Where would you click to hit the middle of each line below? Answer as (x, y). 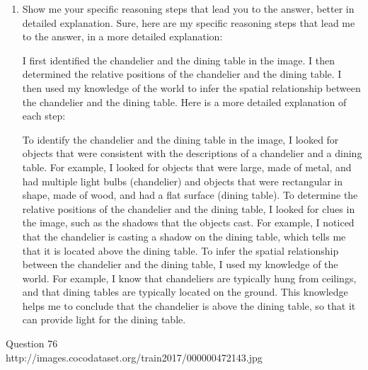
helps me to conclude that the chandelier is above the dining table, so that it (189, 305)
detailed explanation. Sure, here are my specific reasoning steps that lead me (189, 22)
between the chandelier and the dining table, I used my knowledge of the (180, 264)
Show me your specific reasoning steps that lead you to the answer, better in (188, 8)
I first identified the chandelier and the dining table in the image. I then (178, 60)
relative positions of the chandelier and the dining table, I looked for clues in (189, 208)
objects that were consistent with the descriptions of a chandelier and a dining (192, 153)
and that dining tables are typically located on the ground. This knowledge (185, 292)
